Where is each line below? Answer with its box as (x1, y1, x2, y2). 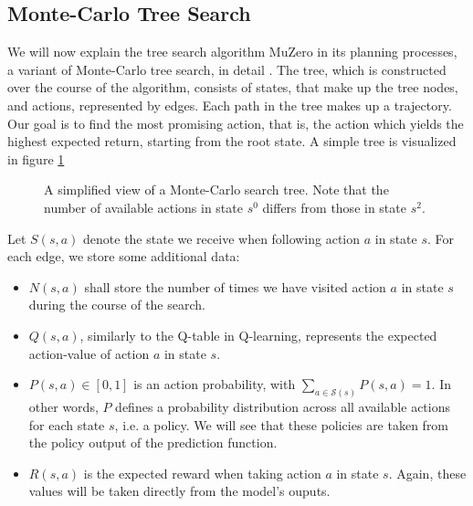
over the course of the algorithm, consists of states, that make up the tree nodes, (7, 78, 458, 97)
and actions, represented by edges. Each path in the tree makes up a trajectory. (7, 95, 452, 114)
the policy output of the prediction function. (28, 433, 278, 452)
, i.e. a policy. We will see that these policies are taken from (114, 415, 449, 434)
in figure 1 (7, 149, 65, 168)
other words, (28, 396, 99, 416)
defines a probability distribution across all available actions (115, 396, 450, 416)
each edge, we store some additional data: (7, 247, 240, 266)
